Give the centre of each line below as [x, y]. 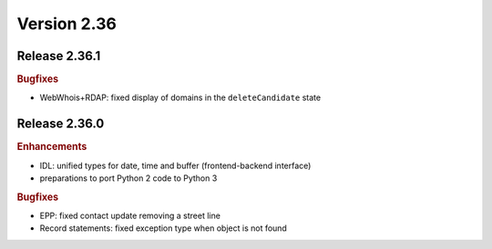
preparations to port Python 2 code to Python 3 [128, 178]
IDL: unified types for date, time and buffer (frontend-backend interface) [175, 165]
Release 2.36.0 [61, 124]
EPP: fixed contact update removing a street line [130, 215]
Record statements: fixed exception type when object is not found [163, 228]
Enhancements [52, 147]
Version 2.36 [67, 24]
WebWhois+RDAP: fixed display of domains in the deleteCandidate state [180, 98]
